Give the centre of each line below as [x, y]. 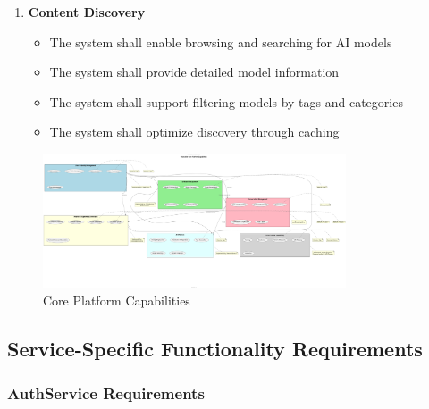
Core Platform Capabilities [117, 300]
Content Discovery [87, 12]
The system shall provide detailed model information [194, 72]
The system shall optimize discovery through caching [194, 132]
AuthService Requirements [106, 392]
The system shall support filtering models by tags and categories [226, 101]
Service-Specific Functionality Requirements [215, 349]
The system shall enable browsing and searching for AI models [221, 42]
